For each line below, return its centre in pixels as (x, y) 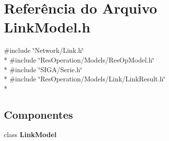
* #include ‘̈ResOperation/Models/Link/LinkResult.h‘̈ (85, 79)
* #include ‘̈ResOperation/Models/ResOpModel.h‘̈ (79, 59)
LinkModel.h (47, 27)
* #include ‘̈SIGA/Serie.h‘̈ (43, 69)
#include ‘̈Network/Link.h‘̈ (44, 50)
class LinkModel (30, 134)
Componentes (39, 114)
